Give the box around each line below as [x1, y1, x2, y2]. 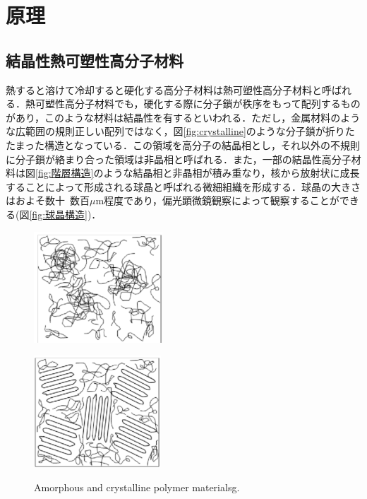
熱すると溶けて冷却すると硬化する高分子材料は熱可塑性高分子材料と [6, 82, 322, 97]
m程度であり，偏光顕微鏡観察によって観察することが [95, 193, 339, 208]
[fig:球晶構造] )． [29, 206, 102, 221]
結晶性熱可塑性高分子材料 [6, 49, 183, 71]
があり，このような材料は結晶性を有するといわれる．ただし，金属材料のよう [6, 110, 361, 124]
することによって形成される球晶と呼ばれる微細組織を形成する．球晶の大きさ [6, 179, 361, 194]
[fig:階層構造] [35, 165, 94, 180]
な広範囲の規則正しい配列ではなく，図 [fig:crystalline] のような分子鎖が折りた [6, 124, 355, 139]
